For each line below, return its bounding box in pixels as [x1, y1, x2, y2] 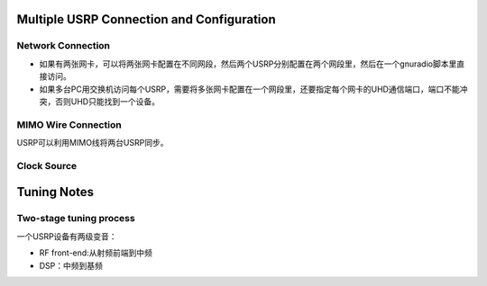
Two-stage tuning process [16, 212, 135, 225]
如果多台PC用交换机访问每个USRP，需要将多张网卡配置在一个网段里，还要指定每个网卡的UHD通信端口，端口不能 [39, 84, 460, 94]
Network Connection [16, 40, 111, 52]
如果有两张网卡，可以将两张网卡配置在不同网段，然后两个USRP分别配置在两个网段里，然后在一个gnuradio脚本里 [39, 58, 457, 69]
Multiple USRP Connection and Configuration [16, 12, 276, 27]
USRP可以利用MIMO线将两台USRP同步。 [16, 138, 169, 148]
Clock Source [16, 159, 78, 172]
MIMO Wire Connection [16, 118, 122, 130]
